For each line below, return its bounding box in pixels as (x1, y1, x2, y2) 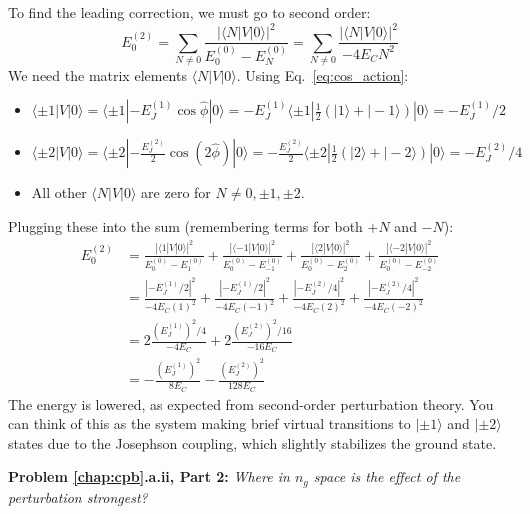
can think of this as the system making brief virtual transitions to (8, 413, 411, 434)
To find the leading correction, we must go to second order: (8, 2, 371, 22)
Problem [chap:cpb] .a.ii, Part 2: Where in (8, 466, 290, 487)
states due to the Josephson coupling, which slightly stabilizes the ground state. (8, 432, 497, 453)
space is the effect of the (313, 466, 461, 487)
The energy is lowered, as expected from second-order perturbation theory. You (8, 393, 494, 414)
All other (31, 182, 87, 203)
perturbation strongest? (8, 486, 148, 507)
